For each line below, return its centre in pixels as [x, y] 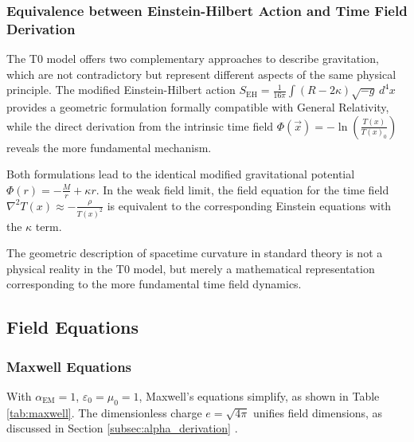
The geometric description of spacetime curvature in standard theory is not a [195, 253]
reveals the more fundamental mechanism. [109, 147]
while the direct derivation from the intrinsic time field [140, 125]
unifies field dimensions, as [318, 412]
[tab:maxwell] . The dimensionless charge [104, 412]
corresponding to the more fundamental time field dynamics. [154, 284]
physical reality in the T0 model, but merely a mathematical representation [191, 268]
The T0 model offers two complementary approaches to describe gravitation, [193, 59]
